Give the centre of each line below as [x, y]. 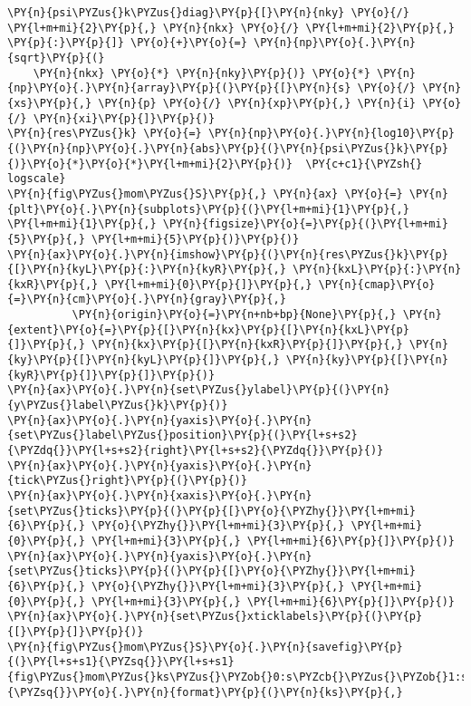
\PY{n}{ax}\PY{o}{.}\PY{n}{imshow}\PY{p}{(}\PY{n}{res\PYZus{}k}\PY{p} [228, 254]
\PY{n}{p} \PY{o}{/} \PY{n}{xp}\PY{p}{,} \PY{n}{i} [257, 103]
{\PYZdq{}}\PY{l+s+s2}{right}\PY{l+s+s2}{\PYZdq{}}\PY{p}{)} [196, 451]
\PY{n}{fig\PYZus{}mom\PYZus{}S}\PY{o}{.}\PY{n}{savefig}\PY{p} [205, 647]
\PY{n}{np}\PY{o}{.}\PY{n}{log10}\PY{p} [331, 134]
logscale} [37, 179]
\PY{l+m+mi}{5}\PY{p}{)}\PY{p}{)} [196, 239]
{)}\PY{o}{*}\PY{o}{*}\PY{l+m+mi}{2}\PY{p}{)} [150, 164]
